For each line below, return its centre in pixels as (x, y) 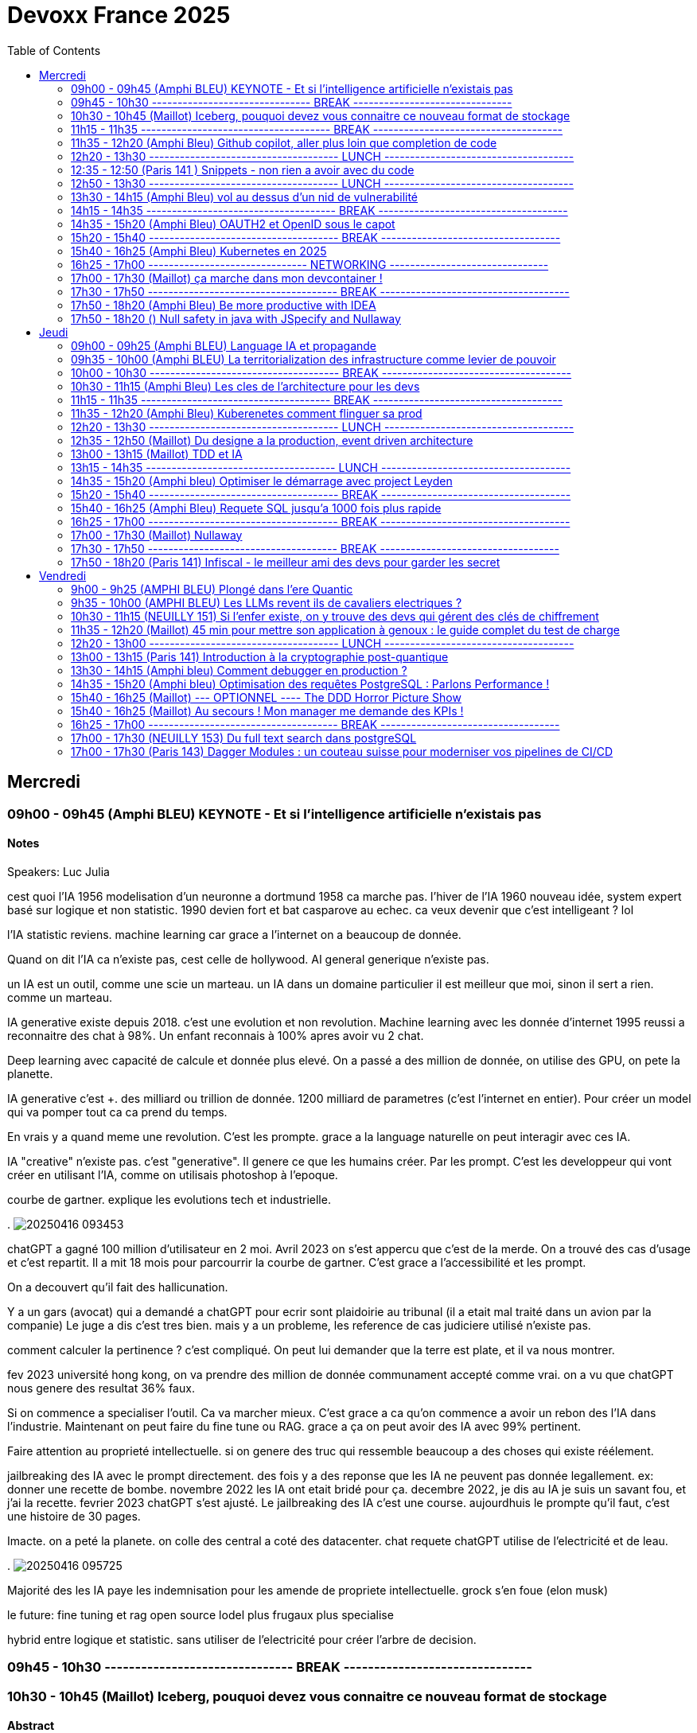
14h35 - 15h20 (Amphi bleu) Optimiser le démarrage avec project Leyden (262, 481)
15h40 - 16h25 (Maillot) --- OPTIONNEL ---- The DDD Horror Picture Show (266, 697)
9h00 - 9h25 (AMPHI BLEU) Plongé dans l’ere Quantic (212, 589)
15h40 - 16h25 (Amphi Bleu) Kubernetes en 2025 (199, 251)
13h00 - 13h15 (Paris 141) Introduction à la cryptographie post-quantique (260, 656)
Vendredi (63, 575)
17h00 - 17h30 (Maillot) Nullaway (157, 535)
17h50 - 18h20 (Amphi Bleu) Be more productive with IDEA (224, 305)
